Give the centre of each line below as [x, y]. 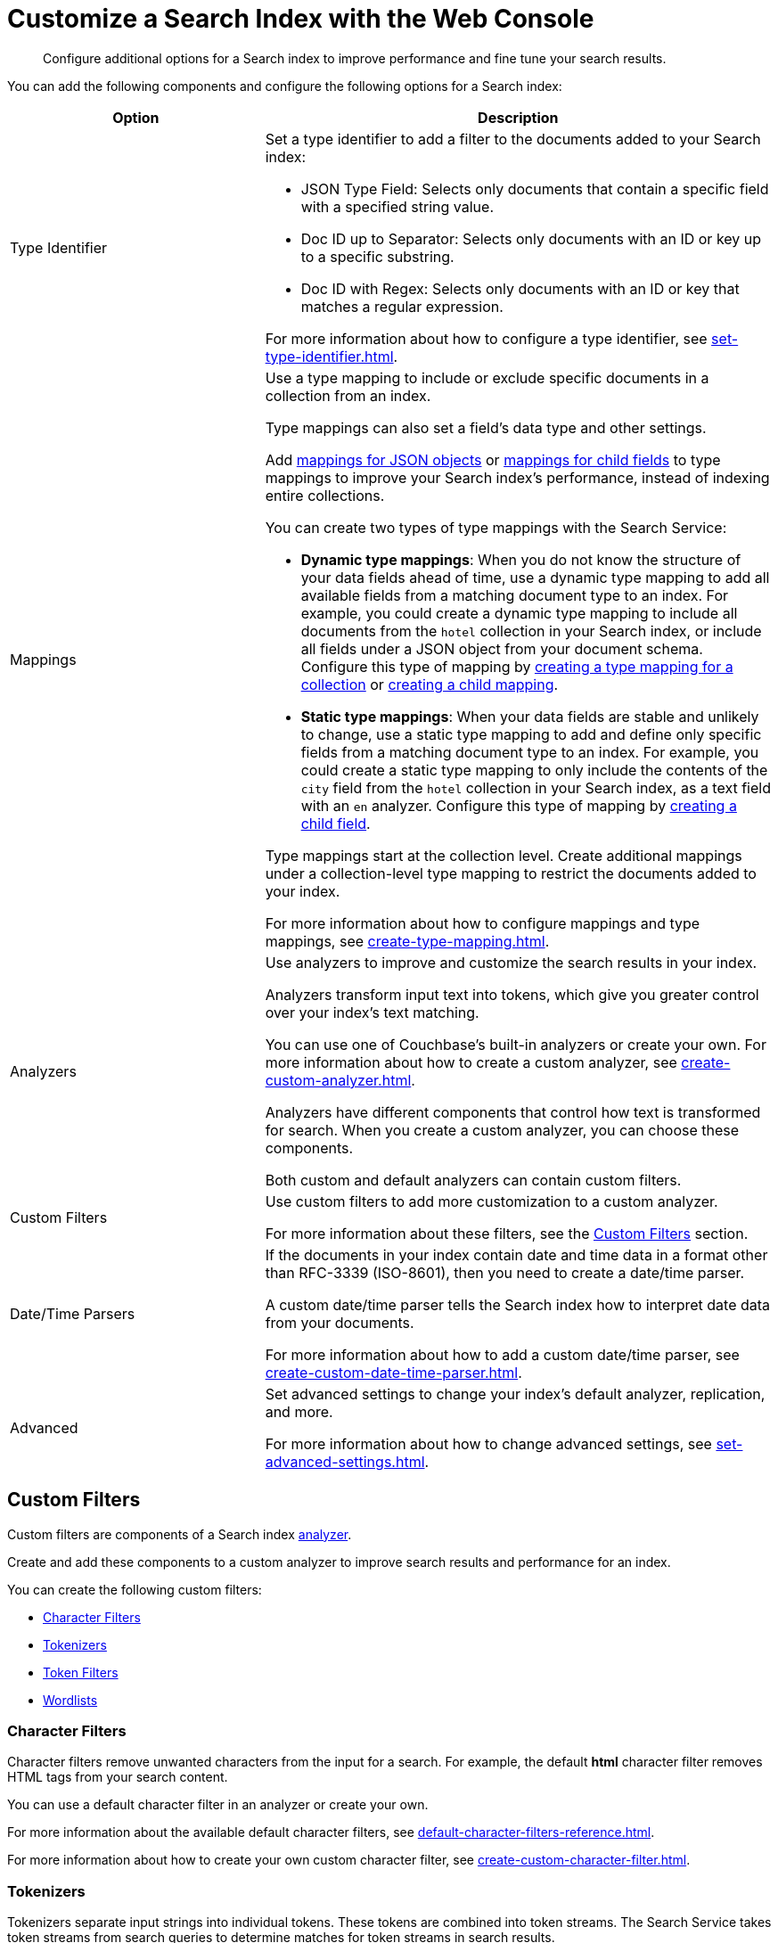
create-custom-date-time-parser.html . [393, 1372]
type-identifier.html [329, 356]
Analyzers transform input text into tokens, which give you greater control [512, 994]
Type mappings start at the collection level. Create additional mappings [504, 855]
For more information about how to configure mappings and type [483, 923]
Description [518, 117]
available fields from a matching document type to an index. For [515, 595]
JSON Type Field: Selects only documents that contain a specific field [535, 189]
